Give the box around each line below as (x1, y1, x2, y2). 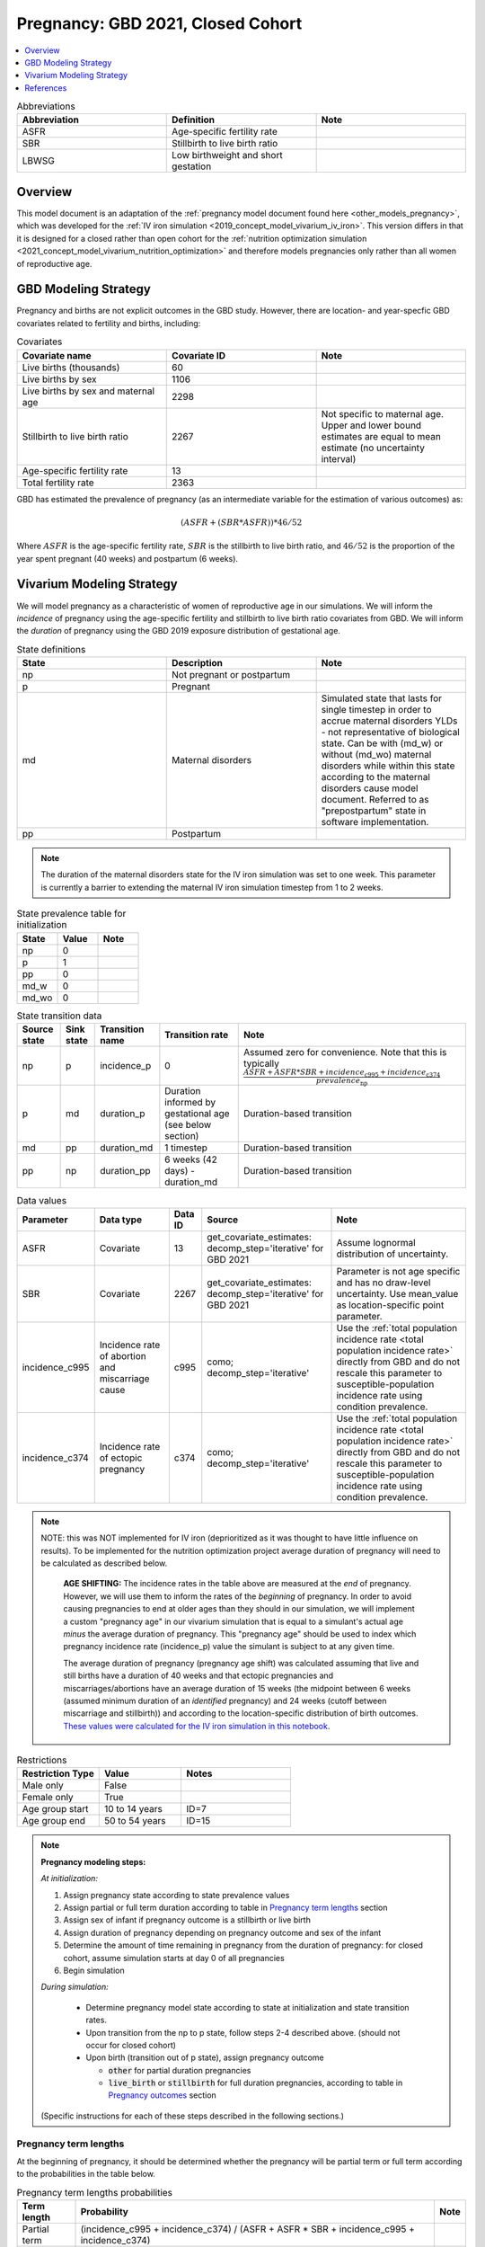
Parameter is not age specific (336, 1265, 461, 1277)
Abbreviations (16, 100, 75, 112)
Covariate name (22, 349, 92, 361)
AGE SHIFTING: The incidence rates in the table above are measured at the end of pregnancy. (63, 1578, 412, 1589)
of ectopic (99, 1452, 143, 1464)
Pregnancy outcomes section (108, 2090, 217, 2100)
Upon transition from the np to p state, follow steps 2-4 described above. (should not (85, 2027, 401, 2038)
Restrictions (16, 1754, 67, 1766)
